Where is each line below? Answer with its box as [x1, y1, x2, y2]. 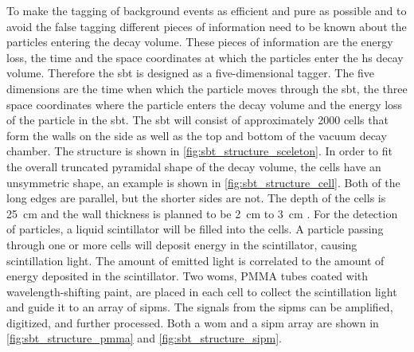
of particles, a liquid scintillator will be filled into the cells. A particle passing [6, 221, 384, 237]
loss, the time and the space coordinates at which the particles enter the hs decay [6, 49, 404, 65]
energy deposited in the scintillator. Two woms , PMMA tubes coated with [6, 268, 369, 284]
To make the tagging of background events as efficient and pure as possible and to [6, 2, 407, 18]
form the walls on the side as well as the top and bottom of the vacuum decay [6, 127, 387, 143]
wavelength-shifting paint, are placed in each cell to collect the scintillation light [6, 283, 397, 299]
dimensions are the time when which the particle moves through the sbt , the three [6, 80, 408, 96]
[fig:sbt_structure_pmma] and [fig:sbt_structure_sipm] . [6, 330, 282, 346]
